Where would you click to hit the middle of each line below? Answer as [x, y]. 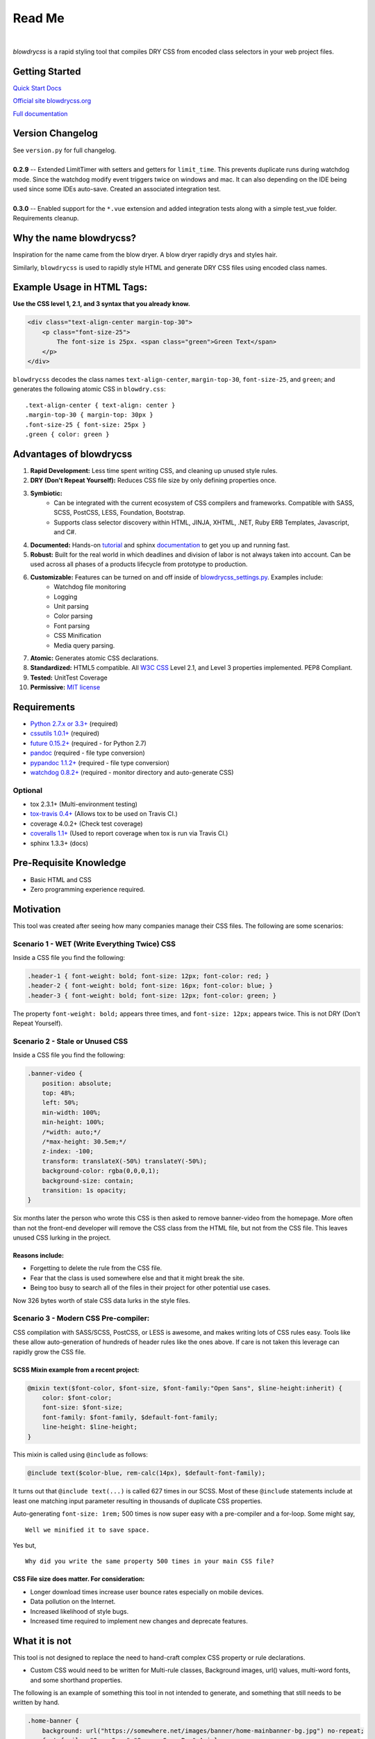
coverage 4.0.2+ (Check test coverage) [86, 824]
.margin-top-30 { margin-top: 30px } [90, 415]
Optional [28, 790]
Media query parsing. [84, 645]
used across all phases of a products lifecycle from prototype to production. [139, 564]
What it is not [42, 1641]
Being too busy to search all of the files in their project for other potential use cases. [150, 1288]
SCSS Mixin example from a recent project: [76, 1370]
